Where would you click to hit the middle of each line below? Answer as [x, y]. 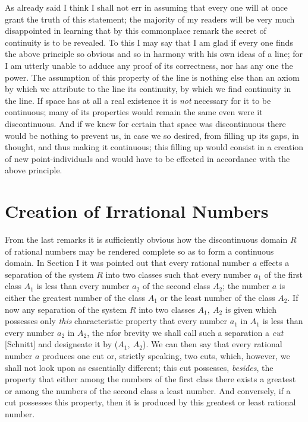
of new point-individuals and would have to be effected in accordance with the [147, 158]
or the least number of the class [218, 297]
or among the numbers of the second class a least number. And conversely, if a [148, 390]
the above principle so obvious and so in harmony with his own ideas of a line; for [154, 54]
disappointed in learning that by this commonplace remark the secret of [136, 31]
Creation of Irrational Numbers [137, 211]
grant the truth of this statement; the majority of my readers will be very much [150, 19]
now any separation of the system [66, 309]
